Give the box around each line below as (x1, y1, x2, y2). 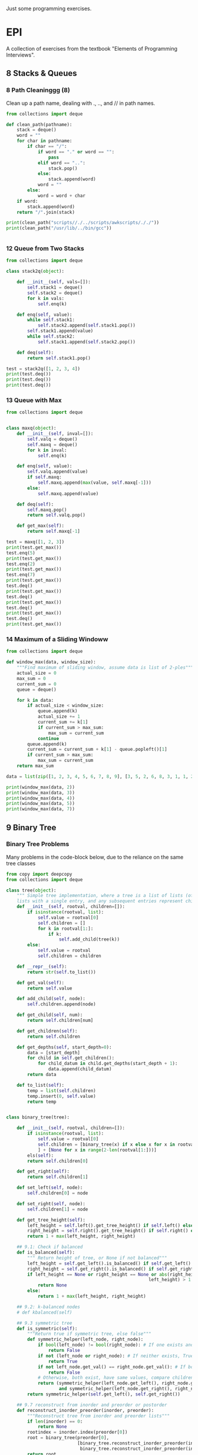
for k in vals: (27, 295, 65, 301)
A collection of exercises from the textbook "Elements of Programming (6, 45, 178, 52)
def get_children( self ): (16, 1028, 78, 1034)
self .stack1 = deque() (27, 285, 83, 291)
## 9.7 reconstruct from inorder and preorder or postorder (16, 1402, 167, 1408)
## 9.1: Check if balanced (16, 1244, 83, 1250)
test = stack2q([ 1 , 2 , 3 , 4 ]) (6, 365, 81, 372)
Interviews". (6, 51, 35, 58)
